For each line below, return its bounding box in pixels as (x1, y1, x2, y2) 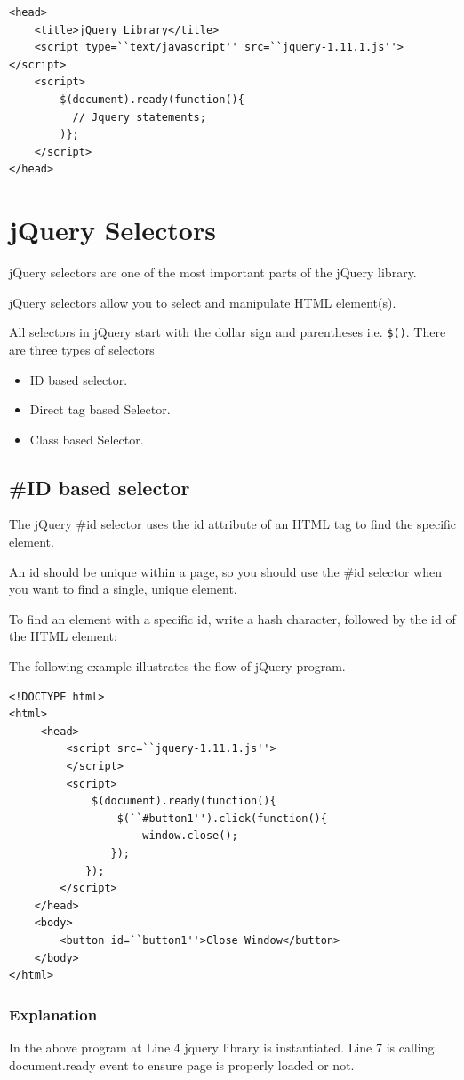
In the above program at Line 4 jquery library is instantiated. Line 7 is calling (9, 1037, 435, 1056)
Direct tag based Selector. (29, 400, 171, 419)
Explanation (9, 1003, 98, 1025)
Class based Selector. (29, 429, 144, 448)
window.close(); (142, 829, 238, 843)
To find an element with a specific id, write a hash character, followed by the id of (9, 609, 456, 628)
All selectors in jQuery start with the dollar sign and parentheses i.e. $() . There (9, 323, 446, 341)
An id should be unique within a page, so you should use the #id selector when (9, 562, 442, 580)
